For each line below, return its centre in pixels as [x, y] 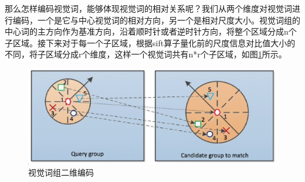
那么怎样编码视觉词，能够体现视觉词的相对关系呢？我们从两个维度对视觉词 [148, 8]
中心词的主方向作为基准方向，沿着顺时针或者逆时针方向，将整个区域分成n [147, 31]
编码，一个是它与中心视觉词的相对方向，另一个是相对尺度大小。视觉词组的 [156, 20]
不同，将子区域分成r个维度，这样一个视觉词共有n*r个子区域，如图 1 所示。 [146, 54]
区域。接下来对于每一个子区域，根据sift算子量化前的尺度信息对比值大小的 [154, 42]
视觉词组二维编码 [61, 172]
